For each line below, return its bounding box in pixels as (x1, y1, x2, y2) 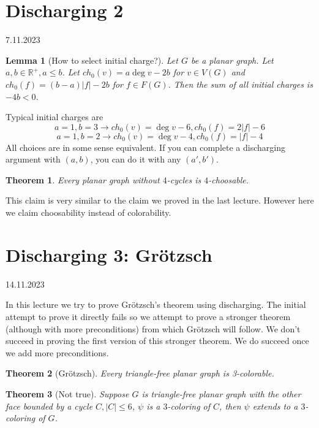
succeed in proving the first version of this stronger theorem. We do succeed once (6, 334, 309, 347)
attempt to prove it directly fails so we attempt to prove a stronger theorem (6, 310, 291, 323)
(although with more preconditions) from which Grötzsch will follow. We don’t (6, 322, 301, 335)
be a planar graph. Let (190, 53, 274, 66)
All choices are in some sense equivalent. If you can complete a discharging (6, 140, 285, 153)
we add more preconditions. (6, 346, 109, 359)
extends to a (252, 399, 298, 412)
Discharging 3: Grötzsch (6, 242, 212, 267)
